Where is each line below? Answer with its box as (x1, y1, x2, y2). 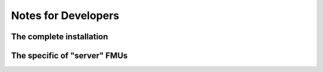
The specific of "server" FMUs (11, 51, 128, 61)
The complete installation (11, 32, 108, 42)
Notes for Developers (11, 9, 120, 22)
